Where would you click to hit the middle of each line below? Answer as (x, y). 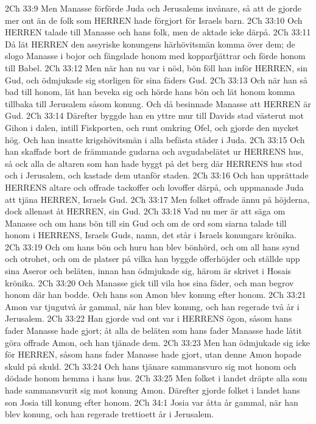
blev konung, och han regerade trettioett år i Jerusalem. (110, 414)
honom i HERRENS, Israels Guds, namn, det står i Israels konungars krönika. (151, 235)
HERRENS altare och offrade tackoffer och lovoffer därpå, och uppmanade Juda (154, 187)
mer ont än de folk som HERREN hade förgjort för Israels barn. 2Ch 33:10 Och (154, 20)
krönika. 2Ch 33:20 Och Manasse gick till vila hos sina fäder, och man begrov (149, 282)
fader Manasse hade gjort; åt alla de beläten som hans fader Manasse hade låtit (153, 330)
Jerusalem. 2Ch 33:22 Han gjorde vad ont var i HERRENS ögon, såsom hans (149, 318)
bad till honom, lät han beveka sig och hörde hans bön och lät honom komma (150, 92)
